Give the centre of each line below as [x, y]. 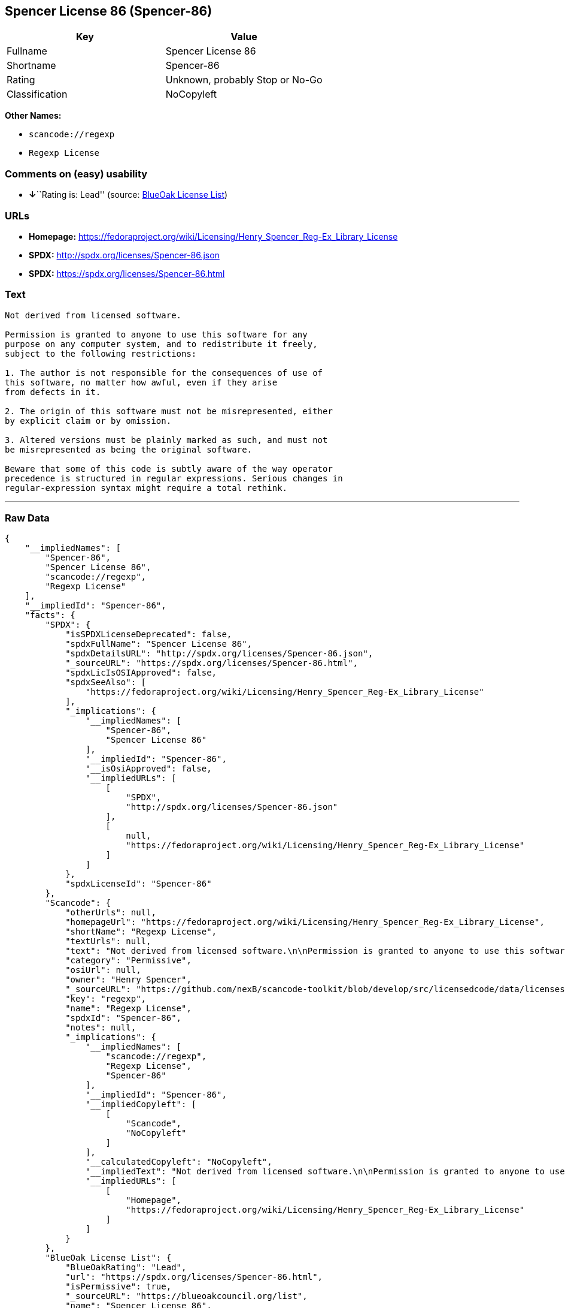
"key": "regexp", [106, 999]
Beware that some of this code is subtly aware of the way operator [169, 468]
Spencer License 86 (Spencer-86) [109, 11]
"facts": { [50, 615]
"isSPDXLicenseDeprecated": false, [149, 635]
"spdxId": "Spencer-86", [124, 1018]
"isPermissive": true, [119, 1287]
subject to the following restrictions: [101, 353]
